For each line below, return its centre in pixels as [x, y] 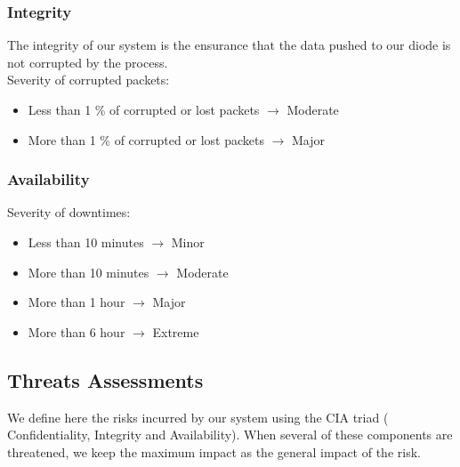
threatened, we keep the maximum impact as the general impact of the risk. [214, 451]
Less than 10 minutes [86, 242]
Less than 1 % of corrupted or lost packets [144, 109]
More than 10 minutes [89, 272]
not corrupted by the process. [88, 62]
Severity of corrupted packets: [89, 80]
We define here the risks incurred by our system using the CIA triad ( [198, 417]
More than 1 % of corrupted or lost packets [146, 139]
